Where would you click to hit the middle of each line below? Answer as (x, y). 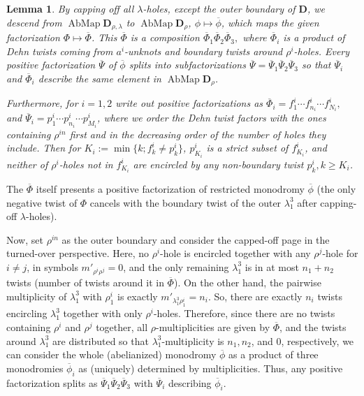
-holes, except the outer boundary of (219, 8)
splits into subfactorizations (187, 65)
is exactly (138, 296)
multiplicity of (37, 296)
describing (190, 382)
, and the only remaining (176, 266)
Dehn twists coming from (60, 51)
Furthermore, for (42, 103)
